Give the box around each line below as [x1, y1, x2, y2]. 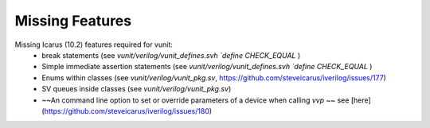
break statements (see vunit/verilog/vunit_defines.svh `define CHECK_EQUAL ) [41, 50, 301, 60]
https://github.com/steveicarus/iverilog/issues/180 [44, 106, 210, 115]
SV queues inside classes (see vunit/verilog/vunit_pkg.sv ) [41, 84, 232, 94]
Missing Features [14, 12, 131, 29]
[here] [350, 95, 372, 105]
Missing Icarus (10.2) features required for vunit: [14, 40, 173, 49]
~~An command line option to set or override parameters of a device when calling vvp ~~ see [41, 95, 350, 105]
